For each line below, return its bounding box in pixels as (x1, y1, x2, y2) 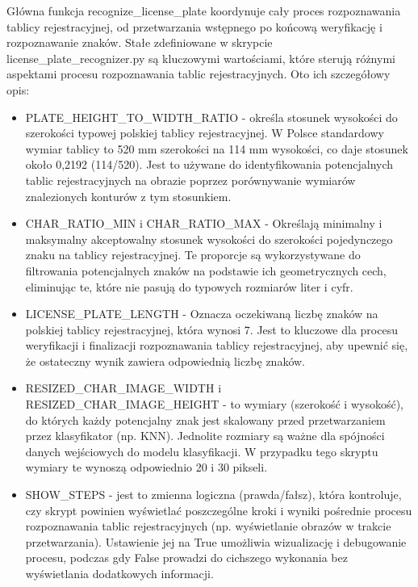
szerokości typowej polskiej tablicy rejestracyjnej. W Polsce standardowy (25, 124, 384, 141)
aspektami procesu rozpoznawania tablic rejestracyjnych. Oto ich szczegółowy (6, 65, 391, 82)
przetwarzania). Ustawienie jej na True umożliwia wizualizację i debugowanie (25, 533, 407, 550)
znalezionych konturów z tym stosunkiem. (25, 187, 232, 204)
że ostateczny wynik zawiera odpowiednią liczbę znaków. (25, 352, 305, 369)
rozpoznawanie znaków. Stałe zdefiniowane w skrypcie (6, 34, 273, 51)
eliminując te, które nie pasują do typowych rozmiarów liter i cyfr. (25, 278, 353, 295)
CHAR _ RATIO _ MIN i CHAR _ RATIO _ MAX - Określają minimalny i (25, 215, 382, 232)
